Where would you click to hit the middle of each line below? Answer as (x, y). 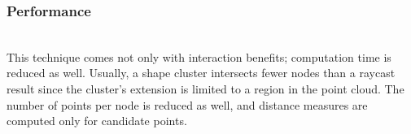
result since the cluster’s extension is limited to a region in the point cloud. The (205, 89)
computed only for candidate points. (97, 121)
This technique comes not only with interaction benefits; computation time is (199, 56)
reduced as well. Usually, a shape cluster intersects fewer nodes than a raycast (201, 73)
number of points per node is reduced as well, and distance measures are (187, 104)
